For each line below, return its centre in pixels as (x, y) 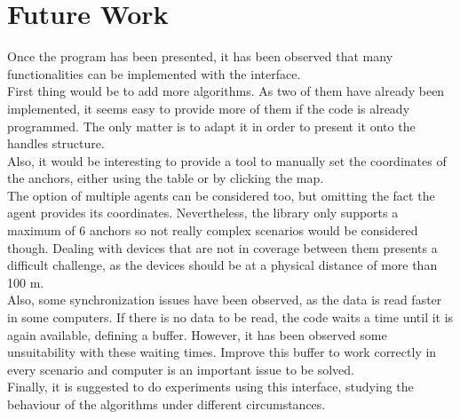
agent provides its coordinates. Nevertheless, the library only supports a (203, 213)
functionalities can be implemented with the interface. (154, 73)
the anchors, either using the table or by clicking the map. (166, 178)
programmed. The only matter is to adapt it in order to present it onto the (211, 126)
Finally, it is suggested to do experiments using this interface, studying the (210, 387)
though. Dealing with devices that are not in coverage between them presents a (222, 247)
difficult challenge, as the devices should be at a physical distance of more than (222, 265)
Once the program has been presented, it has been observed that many (200, 56)
